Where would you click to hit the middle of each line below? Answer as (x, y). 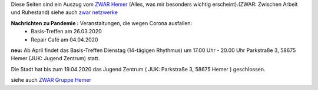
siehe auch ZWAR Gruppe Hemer (51, 80)
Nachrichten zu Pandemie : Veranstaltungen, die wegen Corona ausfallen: (102, 23)
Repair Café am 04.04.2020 (64, 39)
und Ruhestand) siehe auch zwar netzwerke (64, 12)
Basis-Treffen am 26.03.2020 (67, 32)
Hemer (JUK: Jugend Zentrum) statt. (55, 58)
